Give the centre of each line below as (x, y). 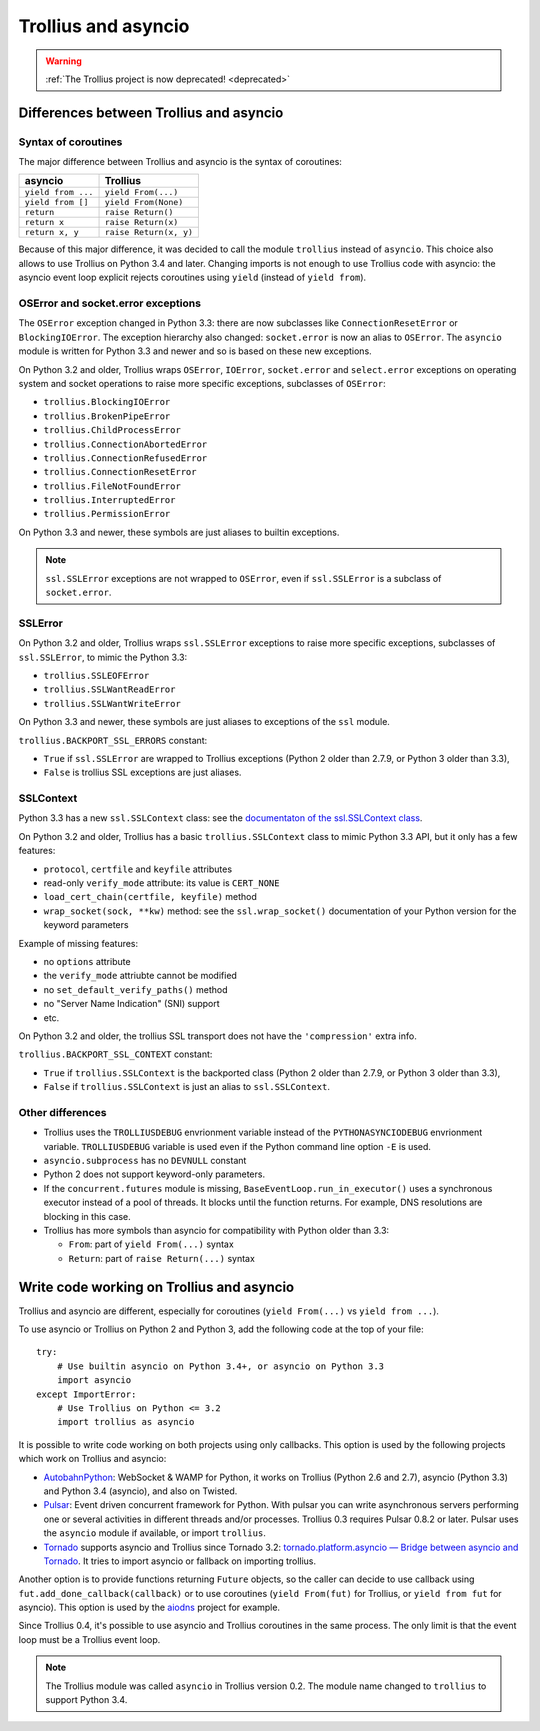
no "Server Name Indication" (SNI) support (131, 1004)
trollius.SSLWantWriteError (112, 703)
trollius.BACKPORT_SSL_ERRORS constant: (113, 740)
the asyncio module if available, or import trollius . (155, 1533)
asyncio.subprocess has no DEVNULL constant (145, 1161)
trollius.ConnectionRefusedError (125, 458)
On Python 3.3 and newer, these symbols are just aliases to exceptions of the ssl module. (204, 722)
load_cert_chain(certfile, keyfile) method (150, 897)
